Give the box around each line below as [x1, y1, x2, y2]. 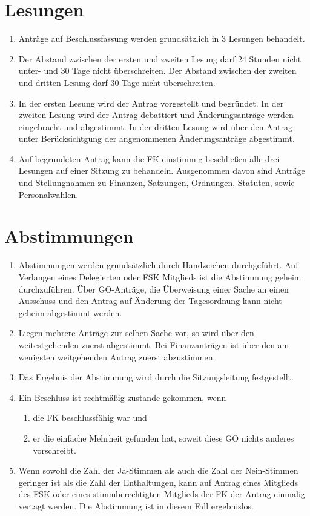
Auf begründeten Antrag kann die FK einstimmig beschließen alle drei [18, 152, 280, 165]
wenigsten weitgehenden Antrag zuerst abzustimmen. [18, 350, 216, 363]
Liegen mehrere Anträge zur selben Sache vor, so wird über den [18, 326, 254, 339]
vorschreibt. [33, 443, 76, 456]
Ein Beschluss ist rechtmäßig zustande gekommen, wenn [18, 391, 226, 403]
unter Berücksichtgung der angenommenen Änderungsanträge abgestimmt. [18, 132, 295, 145]
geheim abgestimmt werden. [18, 306, 122, 319]
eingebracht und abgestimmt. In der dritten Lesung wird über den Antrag [18, 120, 292, 133]
